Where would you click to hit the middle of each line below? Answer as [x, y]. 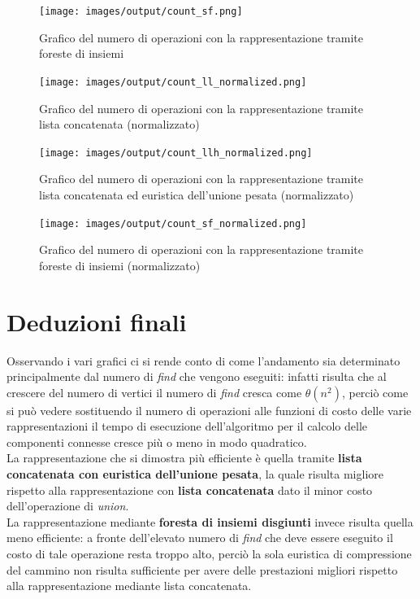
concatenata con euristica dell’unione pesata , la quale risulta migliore [195, 474]
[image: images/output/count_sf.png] [141, 11]
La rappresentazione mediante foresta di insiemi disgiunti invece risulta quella [210, 521]
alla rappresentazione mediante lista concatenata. [129, 586]
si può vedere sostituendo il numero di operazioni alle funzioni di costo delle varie [209, 410]
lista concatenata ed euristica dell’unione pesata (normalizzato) [197, 194]
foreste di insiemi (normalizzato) [120, 265]
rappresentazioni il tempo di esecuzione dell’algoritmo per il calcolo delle [187, 426]
